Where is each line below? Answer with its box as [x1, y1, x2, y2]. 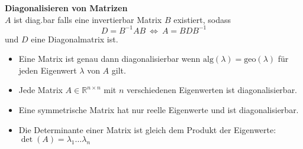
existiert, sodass [173, 13, 231, 25]
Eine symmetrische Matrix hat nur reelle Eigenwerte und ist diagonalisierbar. [18, 104, 299, 116]
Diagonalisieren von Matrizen [5, 2, 128, 14]
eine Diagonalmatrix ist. [31, 32, 118, 45]
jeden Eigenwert [18, 64, 77, 76]
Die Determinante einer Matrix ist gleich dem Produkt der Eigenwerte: [18, 123, 276, 135]
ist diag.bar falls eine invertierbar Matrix [14, 13, 162, 25]
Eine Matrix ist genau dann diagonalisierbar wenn [18, 52, 201, 65]
